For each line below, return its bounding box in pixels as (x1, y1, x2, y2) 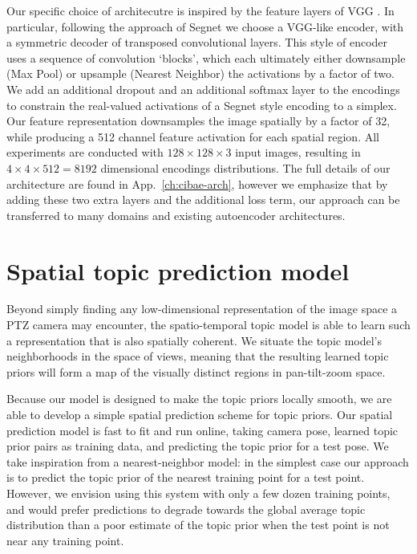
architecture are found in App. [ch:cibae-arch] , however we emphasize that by (6, 175, 388, 192)
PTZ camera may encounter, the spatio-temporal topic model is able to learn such (6, 316, 411, 333)
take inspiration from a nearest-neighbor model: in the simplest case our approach (6, 453, 409, 470)
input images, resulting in (235, 144, 361, 161)
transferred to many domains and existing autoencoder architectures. (6, 206, 346, 223)
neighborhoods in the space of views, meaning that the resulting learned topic (6, 348, 389, 365)
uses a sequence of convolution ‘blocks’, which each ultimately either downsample (6, 49, 406, 66)
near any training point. (6, 532, 124, 548)
